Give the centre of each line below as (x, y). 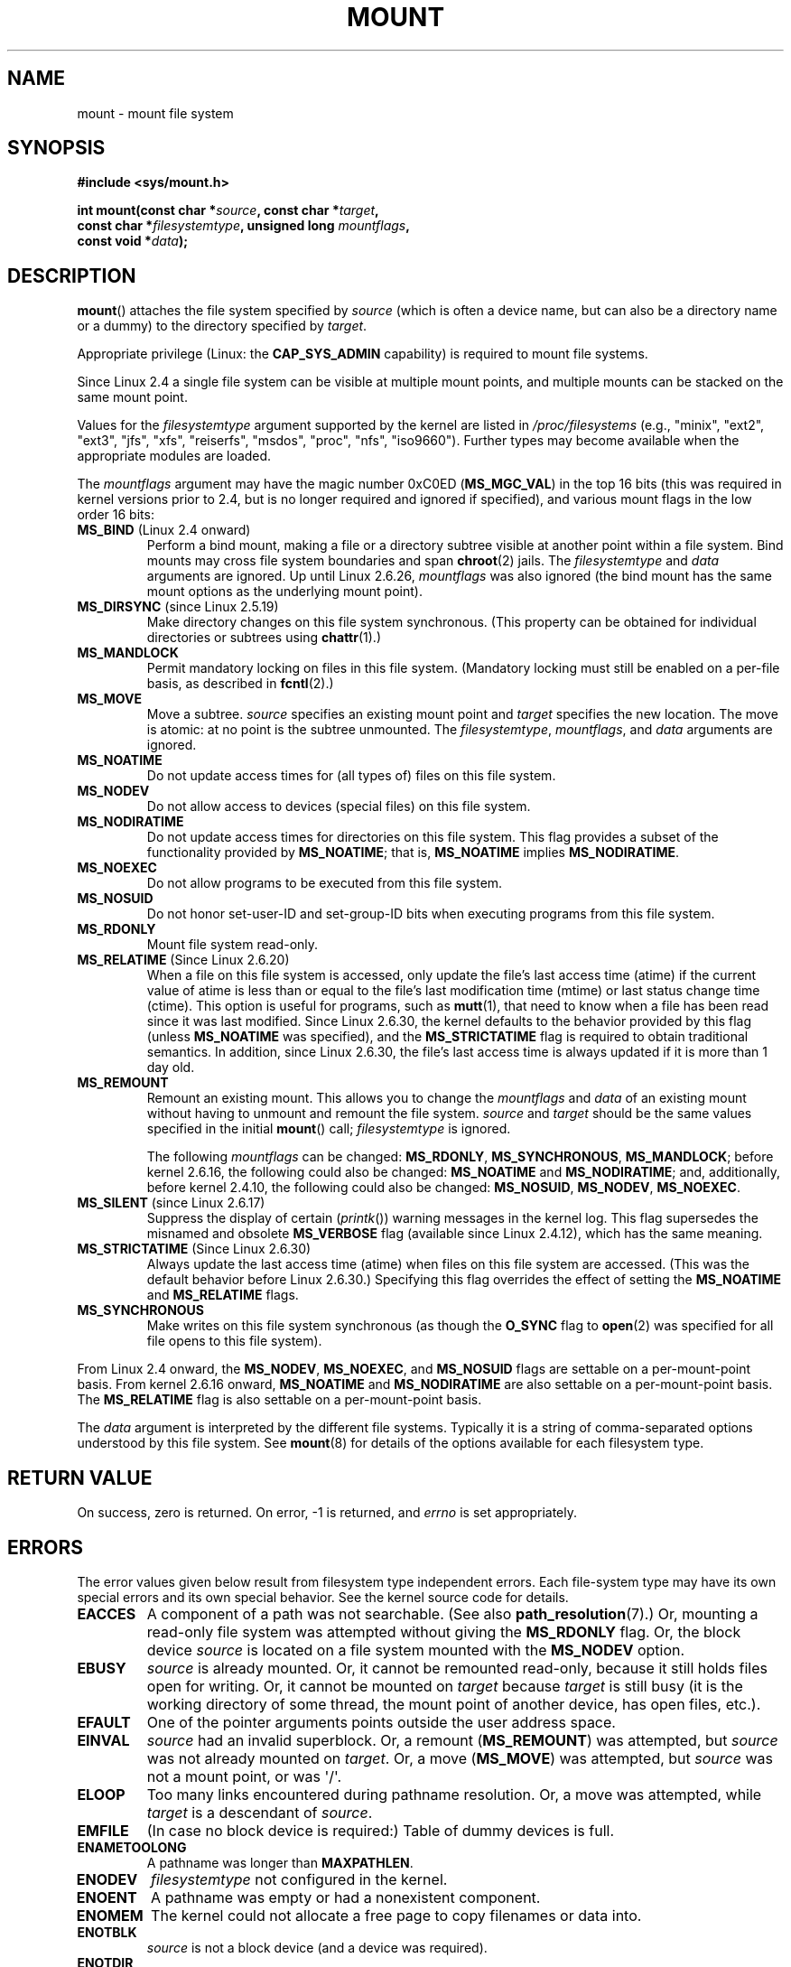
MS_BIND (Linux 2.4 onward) (164, 530)
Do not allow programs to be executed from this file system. (325, 883)
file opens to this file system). (234, 1341)
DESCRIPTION (72, 275)
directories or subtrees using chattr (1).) (264, 638)
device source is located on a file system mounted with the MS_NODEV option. (416, 1650)
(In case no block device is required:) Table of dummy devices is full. (381, 1830)
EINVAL (103, 1740)
